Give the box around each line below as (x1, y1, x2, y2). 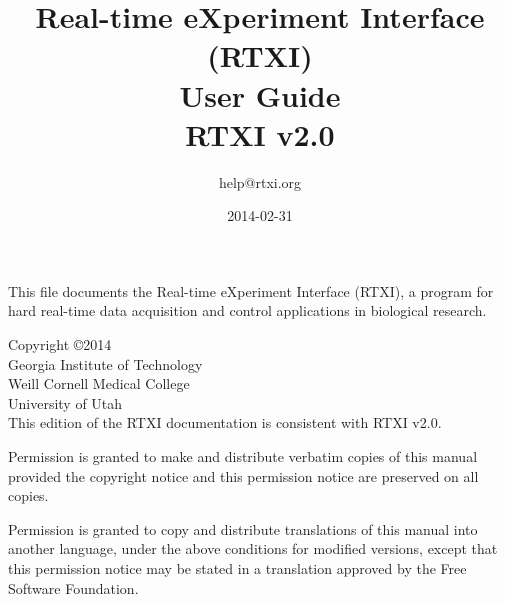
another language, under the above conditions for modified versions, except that (8, 538, 498, 559)
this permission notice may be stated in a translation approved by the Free (8, 558, 467, 578)
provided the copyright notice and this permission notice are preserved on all (8, 465, 479, 486)
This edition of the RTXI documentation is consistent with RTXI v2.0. (8, 412, 442, 433)
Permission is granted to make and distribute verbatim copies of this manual (8, 446, 478, 467)
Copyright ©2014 (8, 334, 112, 355)
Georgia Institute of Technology (8, 353, 203, 374)
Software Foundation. (8, 577, 139, 598)
